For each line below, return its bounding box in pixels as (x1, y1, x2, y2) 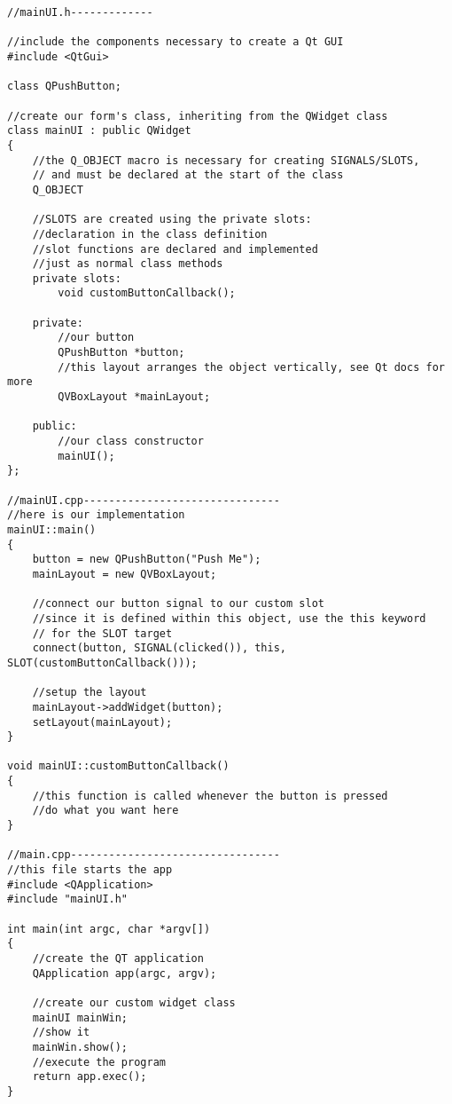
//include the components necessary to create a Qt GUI (7, 35, 344, 49)
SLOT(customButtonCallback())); (7, 656, 198, 669)
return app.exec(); (32, 1070, 147, 1084)
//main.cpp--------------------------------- (7, 848, 280, 862)
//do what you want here (32, 804, 179, 817)
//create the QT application (32, 952, 204, 965)
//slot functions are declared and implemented (32, 242, 318, 256)
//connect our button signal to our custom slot (32, 597, 324, 611)
